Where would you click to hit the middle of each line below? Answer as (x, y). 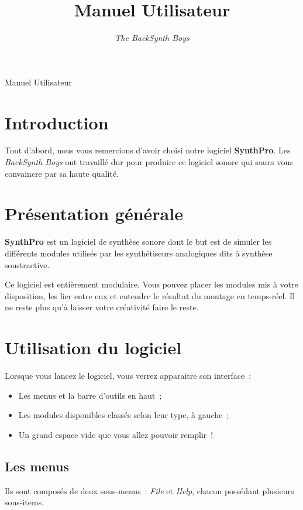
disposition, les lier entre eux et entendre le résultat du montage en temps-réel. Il (150, 295)
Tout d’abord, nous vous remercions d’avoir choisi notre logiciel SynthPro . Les (148, 150)
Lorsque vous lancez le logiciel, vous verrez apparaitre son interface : (128, 376)
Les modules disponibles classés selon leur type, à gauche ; (124, 415)
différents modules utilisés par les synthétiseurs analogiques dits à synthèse (139, 253)
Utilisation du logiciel (93, 348)
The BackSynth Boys (152, 38)
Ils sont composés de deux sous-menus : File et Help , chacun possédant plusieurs (149, 490)
